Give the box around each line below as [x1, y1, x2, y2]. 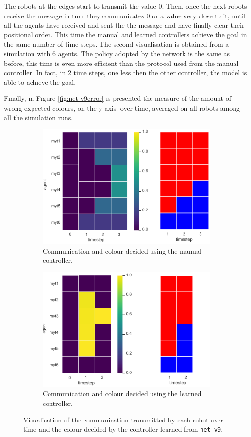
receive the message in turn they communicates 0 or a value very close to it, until [4, 10, 246, 20]
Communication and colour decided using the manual [43, 245, 201, 256]
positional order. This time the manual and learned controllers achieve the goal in [4, 29, 247, 39]
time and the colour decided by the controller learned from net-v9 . [23, 424, 223, 434]
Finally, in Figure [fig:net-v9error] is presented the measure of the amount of [4, 93, 231, 103]
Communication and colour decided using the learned [43, 388, 201, 399]
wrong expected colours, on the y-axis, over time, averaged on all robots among [4, 102, 240, 113]
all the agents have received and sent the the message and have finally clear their [4, 20, 245, 30]
